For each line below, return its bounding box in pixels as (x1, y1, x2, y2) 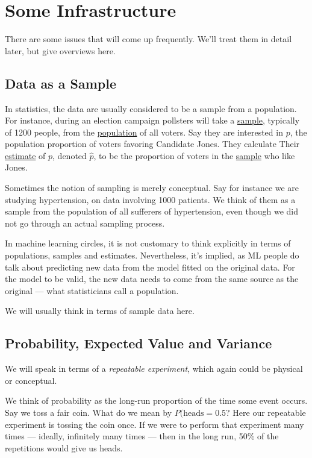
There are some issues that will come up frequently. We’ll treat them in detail (5, 33, 292, 45)
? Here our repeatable (226, 406, 306, 418)
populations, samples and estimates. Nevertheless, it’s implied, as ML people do (5, 249, 299, 262)
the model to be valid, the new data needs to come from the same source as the (5, 272, 299, 285)
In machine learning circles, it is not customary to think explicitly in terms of (5, 237, 291, 249)
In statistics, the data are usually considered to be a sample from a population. (5, 102, 297, 114)
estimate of (5, 149, 46, 162)
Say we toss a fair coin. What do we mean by (5, 406, 172, 418)
